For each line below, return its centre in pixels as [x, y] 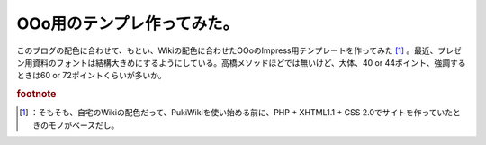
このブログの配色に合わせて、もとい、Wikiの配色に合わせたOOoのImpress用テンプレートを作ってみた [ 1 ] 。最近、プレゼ [239, 50]
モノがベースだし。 [84, 125]
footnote [36, 95]
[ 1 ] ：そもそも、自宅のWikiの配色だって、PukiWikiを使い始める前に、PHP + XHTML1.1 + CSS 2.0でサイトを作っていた [236, 113]
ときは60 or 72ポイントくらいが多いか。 [91, 76]
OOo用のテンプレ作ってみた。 [128, 23]
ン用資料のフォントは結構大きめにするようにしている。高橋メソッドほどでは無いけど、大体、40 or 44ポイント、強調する [241, 62]
